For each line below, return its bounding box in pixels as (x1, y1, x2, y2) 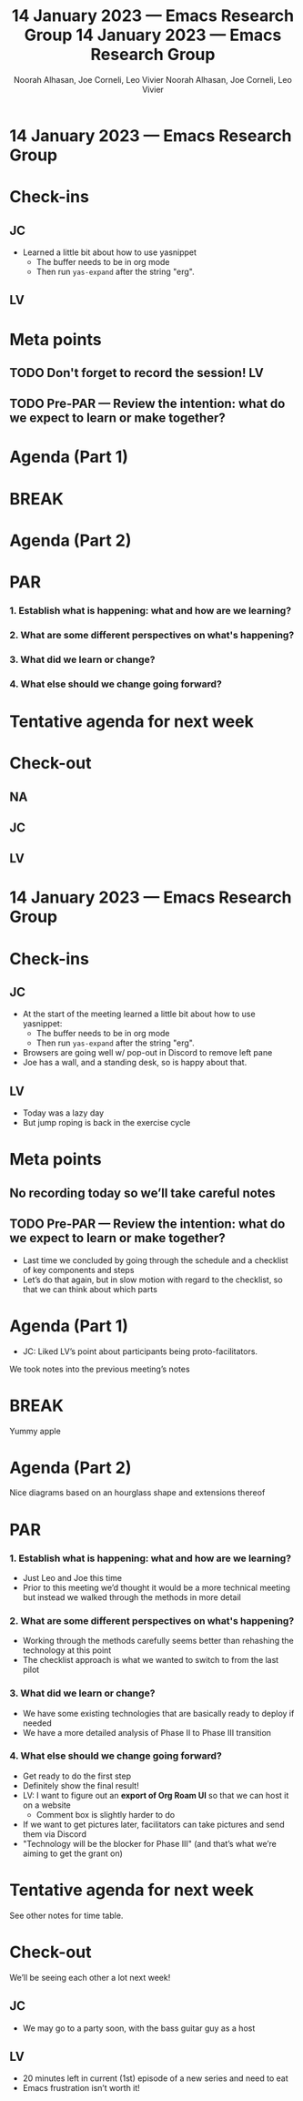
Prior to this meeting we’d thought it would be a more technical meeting (22, 1582, 291, 1593)
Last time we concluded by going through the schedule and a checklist (22, 1254, 288, 1266)
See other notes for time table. (9, 1910, 124, 1921)
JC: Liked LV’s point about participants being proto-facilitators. (22, 1345, 258, 1357)
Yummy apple (9, 1425, 61, 1436)
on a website (22, 1800, 71, 1810)
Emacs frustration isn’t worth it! (22, 2083, 141, 2094)
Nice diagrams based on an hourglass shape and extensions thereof (9, 1487, 266, 1498)
